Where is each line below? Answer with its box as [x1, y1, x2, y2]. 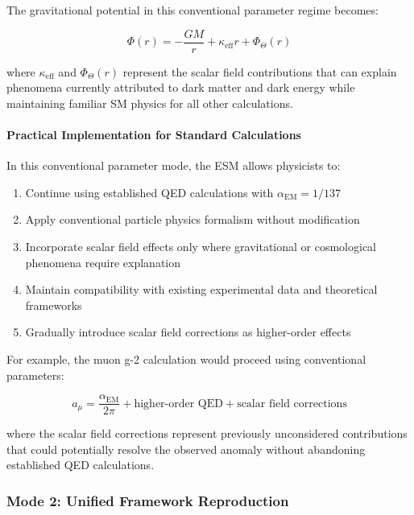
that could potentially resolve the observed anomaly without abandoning [6, 440, 366, 457]
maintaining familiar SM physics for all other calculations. [6, 94, 293, 111]
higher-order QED [134, 398, 223, 410]
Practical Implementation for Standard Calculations [6, 126, 301, 143]
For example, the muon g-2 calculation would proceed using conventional [6, 350, 366, 367]
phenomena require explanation [25, 253, 181, 270]
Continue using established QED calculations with [25, 183, 274, 200]
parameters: [6, 366, 64, 383]
